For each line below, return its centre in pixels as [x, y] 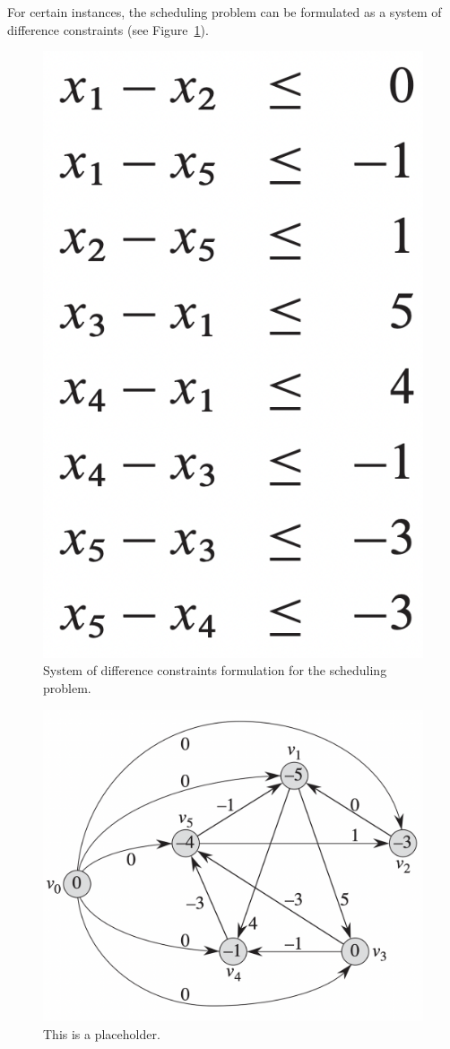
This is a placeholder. [102, 1034]
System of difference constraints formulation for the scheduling [215, 670]
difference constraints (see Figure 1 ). [108, 29]
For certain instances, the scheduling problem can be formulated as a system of [225, 12]
